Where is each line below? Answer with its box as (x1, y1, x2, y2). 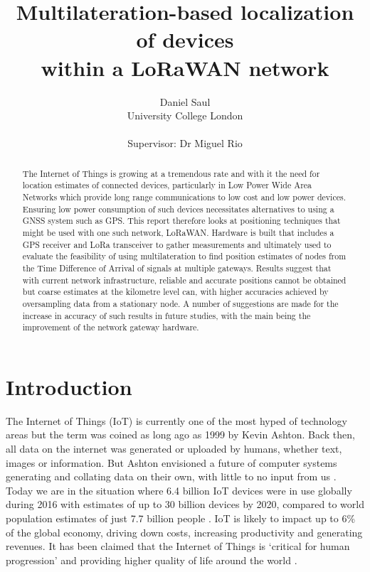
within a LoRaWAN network (41, 53, 329, 82)
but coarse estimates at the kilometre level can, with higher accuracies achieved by (22, 286, 329, 298)
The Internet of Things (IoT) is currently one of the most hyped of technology (6, 413, 347, 428)
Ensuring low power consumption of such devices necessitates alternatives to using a (22, 203, 334, 215)
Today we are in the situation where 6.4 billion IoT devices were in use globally (6, 482, 352, 497)
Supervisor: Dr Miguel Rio (127, 136, 243, 151)
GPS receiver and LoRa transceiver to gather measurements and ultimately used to (22, 238, 332, 250)
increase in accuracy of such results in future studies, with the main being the (22, 309, 311, 321)
